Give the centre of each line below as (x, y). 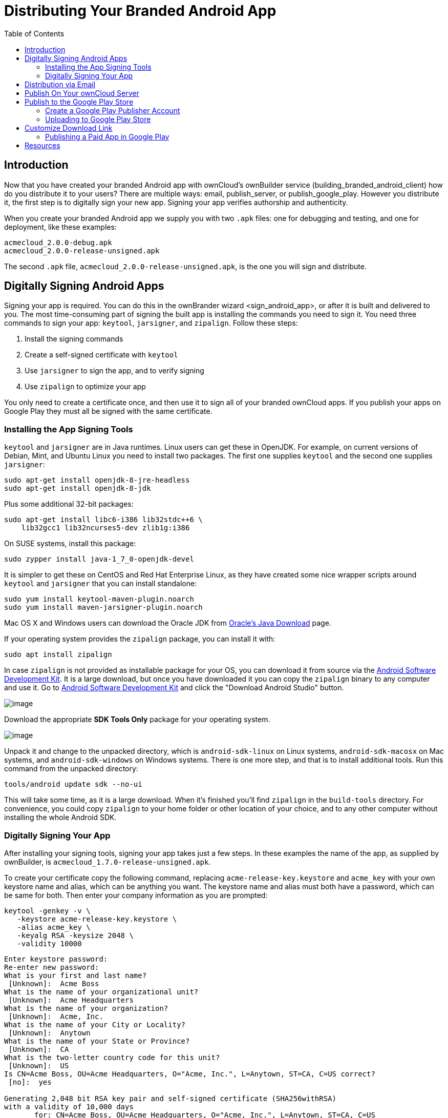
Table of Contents (34, 33)
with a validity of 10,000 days (69, 1106)
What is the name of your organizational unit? (101, 992)
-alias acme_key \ (54, 927)
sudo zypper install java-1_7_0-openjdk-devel (99, 559)
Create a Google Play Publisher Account (113, 110)
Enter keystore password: (56, 959)
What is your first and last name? (76, 975)
